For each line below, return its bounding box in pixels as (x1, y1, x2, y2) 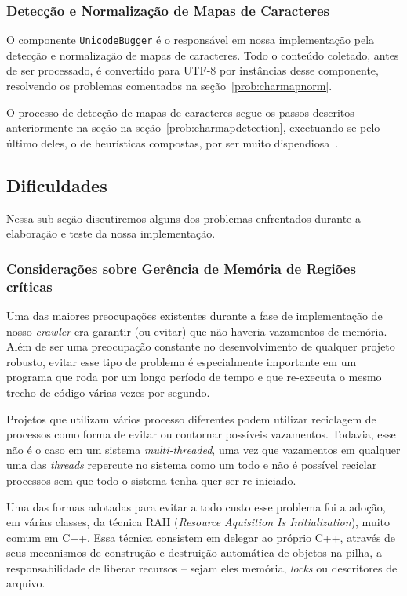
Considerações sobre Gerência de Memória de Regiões (6, 258, 356, 278)
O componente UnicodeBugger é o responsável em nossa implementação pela (6, 31, 375, 48)
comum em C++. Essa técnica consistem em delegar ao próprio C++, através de (6, 529, 396, 545)
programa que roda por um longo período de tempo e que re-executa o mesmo (6, 369, 382, 385)
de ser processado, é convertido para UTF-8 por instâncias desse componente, (6, 62, 379, 78)
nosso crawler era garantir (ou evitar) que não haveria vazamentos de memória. (6, 322, 387, 339)
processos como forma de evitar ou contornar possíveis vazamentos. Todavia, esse (6, 426, 396, 442)
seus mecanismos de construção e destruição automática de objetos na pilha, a (6, 544, 382, 561)
